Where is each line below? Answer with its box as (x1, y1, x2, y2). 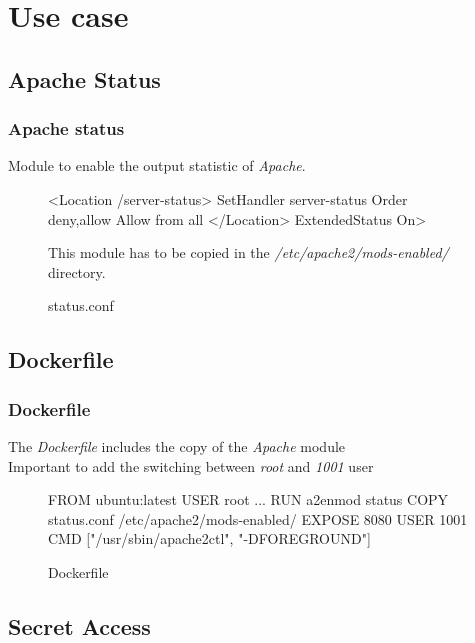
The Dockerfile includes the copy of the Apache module (8, 435, 346, 456)
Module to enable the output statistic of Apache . (8, 155, 306, 176)
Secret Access (8, 610, 151, 641)
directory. (48, 261, 106, 282)
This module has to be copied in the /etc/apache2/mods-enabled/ (48, 242, 449, 263)
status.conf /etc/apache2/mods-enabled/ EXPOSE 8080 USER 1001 (48, 508, 468, 529)
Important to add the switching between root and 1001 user (8, 455, 374, 476)
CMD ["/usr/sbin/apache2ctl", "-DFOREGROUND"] (48, 528, 371, 549)
